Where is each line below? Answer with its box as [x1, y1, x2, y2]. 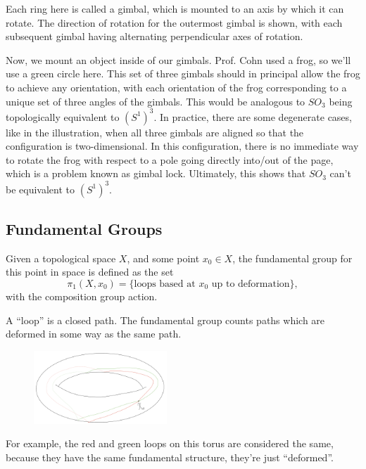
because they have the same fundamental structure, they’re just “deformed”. [6, 449, 334, 464]
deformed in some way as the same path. [6, 326, 182, 341]
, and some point [127, 250, 200, 265]
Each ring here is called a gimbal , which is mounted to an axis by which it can [6, 1, 344, 15]
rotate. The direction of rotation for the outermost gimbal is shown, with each [6, 15, 343, 30]
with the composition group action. [6, 288, 158, 303]
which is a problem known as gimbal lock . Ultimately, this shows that [6, 166, 306, 181]
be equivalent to [6, 181, 75, 196]
